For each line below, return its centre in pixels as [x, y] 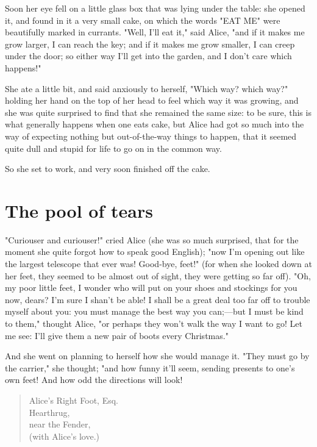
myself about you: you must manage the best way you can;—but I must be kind [154, 311]
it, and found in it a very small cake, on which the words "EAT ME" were [143, 20]
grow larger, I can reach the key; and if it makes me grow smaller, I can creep [150, 44]
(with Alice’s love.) [64, 436]
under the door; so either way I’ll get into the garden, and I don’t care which [148, 56]
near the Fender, [60, 424]
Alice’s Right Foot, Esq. [73, 400]
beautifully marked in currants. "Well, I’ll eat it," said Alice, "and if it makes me [155, 32]
